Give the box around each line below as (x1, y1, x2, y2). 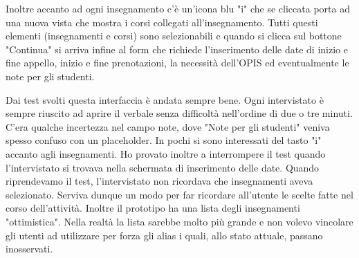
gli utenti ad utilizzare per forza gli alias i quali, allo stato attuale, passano (6, 228, 323, 242)
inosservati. (6, 241, 53, 256)
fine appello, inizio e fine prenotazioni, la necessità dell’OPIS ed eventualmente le (6, 55, 349, 70)
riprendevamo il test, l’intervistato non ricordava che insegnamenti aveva (6, 174, 313, 188)
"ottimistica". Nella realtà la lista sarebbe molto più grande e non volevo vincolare (6, 214, 353, 228)
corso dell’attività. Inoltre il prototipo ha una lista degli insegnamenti (6, 201, 300, 215)
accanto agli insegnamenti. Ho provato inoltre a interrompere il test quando (6, 146, 326, 160)
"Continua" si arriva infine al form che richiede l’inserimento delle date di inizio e (6, 42, 348, 56)
